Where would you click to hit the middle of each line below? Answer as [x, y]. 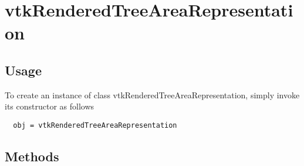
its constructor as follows [50, 106]
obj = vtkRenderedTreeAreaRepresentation [95, 125]
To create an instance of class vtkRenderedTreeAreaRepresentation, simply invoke [152, 94]
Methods [32, 156]
